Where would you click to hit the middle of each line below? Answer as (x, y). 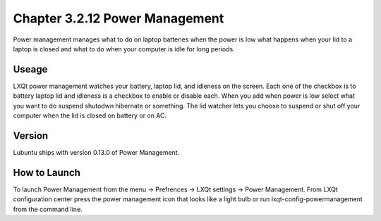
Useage (30, 69)
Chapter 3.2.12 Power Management (119, 18)
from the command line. (48, 209)
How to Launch (47, 172)
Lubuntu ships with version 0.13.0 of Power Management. (96, 152)
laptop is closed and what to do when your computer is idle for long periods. (124, 49)
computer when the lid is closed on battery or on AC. (90, 115)
